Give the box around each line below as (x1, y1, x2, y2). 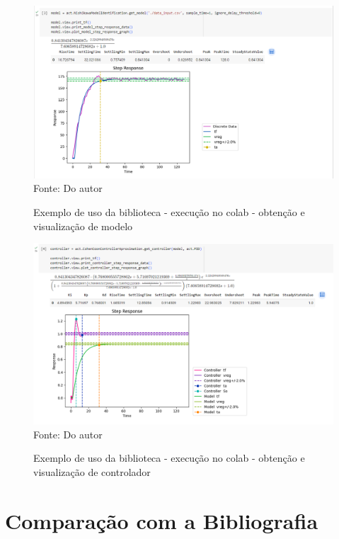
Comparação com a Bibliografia (5, 506, 318, 535)
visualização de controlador (33, 464, 151, 479)
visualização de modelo (33, 218, 133, 233)
